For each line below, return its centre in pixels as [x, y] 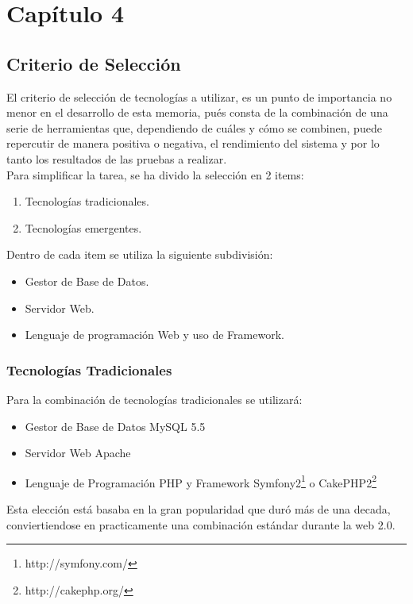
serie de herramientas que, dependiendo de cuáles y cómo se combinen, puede [194, 127]
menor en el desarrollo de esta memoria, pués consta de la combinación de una [197, 112]
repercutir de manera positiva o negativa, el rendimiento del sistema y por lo [193, 143]
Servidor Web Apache [78, 453]
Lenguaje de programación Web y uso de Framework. [154, 335]
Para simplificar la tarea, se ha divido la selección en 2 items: [155, 174]
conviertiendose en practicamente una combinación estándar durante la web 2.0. [201, 524]
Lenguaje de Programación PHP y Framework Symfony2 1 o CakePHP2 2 [201, 481]
